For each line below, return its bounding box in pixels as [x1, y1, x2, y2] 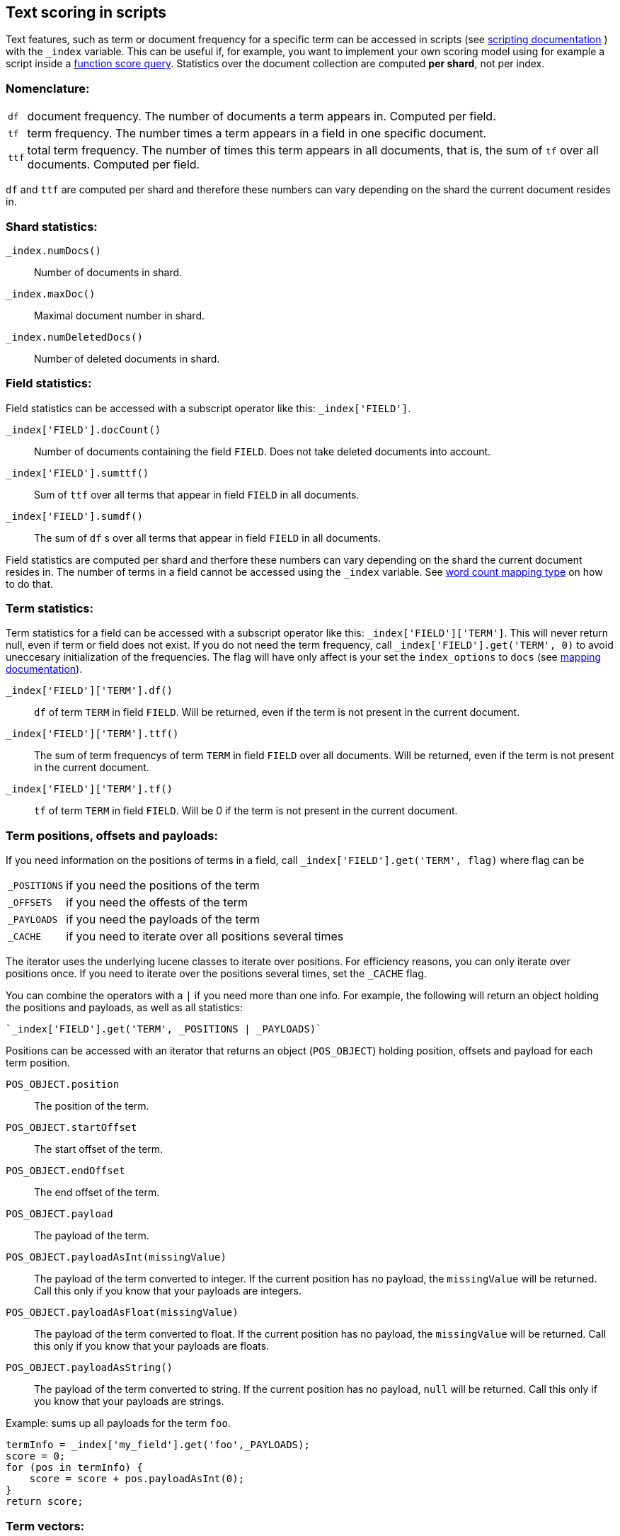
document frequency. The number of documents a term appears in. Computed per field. [27, 109, 496, 124]
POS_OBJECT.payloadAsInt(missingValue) [6, 1251, 226, 1263]
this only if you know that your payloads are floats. [34, 1340, 270, 1353]
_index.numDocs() [6, 244, 101, 256]
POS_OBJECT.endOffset [6, 1165, 125, 1177]
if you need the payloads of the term [66, 912, 260, 927]
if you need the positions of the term [66, 878, 260, 893]
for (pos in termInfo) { [6, 1462, 143, 1474]
